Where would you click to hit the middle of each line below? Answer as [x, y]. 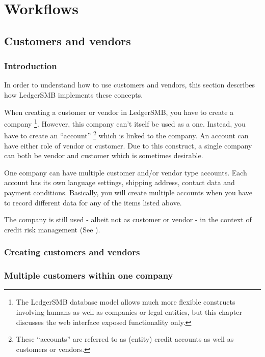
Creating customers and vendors [72, 252]
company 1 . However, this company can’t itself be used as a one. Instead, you [125, 123]
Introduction [31, 66]
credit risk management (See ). [52, 229]
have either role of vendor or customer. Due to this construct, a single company [128, 145]
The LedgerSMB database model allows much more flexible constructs [126, 302]
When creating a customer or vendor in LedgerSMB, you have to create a [119, 112]
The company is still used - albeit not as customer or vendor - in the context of [128, 219]
